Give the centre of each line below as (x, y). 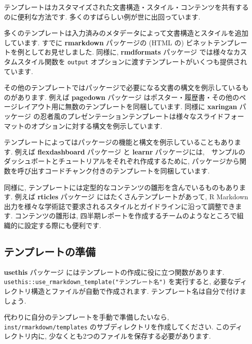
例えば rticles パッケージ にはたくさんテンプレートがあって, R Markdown (132, 197)
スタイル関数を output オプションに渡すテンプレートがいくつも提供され (132, 61)
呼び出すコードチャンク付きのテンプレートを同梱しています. (113, 170)
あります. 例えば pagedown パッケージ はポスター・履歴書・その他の (128, 97)
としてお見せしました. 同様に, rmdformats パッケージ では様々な (129, 52)
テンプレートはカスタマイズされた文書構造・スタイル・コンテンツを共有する (126, 7)
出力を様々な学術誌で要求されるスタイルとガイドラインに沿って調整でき (120, 206)
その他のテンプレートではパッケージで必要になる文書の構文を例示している (123, 87)
